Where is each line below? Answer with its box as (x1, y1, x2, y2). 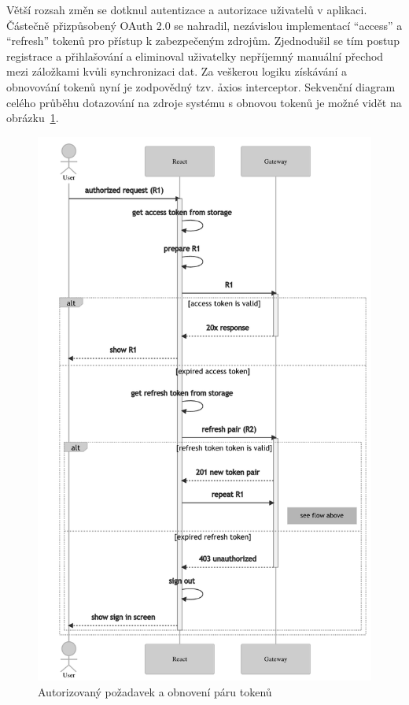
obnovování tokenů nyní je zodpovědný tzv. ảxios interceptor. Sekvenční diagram (6, 78, 396, 95)
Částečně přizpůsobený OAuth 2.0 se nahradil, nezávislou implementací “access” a (6, 17, 403, 33)
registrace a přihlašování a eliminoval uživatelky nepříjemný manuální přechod (6, 47, 384, 64)
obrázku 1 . (6, 109, 59, 126)
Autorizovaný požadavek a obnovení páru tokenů (38, 683, 272, 699)
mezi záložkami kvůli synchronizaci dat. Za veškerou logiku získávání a (6, 63, 348, 80)
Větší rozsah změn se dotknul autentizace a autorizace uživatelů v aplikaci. (6, 2, 367, 17)
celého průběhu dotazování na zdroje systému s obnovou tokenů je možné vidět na (6, 94, 402, 110)
